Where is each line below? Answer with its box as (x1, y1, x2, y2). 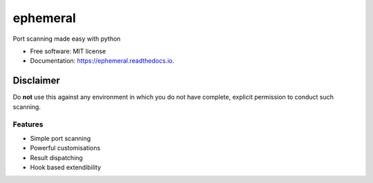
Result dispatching (30, 153, 83, 162)
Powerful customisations (30, 144, 101, 152)
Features (12, 119, 44, 129)
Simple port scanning (30, 134, 91, 142)
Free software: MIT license (30, 47, 106, 55)
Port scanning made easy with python (12, 35, 121, 43)
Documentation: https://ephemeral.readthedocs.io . (30, 57, 175, 65)
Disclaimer (12, 75, 60, 86)
